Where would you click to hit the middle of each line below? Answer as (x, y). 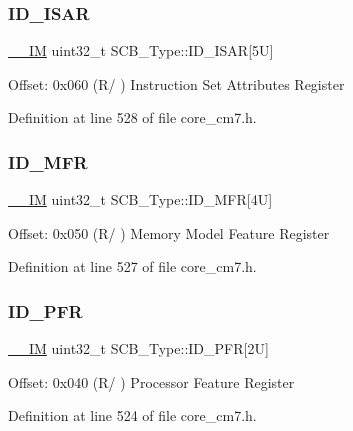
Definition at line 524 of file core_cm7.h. (132, 415)
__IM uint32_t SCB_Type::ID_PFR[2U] (138, 348)
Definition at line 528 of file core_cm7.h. (132, 117)
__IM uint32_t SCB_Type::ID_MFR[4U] (140, 199)
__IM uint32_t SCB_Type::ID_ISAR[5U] (141, 50)
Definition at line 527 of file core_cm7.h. (132, 266)
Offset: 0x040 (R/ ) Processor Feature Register (151, 381)
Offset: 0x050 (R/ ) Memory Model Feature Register (169, 232)
